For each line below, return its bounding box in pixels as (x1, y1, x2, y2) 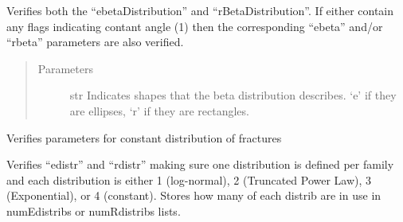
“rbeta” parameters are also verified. (6, 33, 184, 50)
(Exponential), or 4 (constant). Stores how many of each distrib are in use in (6, 187, 381, 204)
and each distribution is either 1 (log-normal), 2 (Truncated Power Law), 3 (6, 171, 372, 188)
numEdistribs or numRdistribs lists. (6, 202, 181, 219)
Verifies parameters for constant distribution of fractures (6, 129, 282, 146)
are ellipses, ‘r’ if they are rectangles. (69, 102, 249, 119)
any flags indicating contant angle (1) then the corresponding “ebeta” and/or (6, 18, 383, 34)
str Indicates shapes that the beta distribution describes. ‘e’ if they (69, 87, 397, 103)
